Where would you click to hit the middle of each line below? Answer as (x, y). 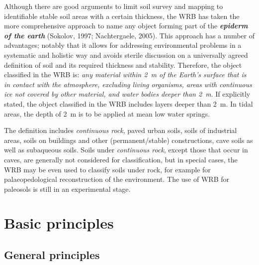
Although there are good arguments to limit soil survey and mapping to (114, 6)
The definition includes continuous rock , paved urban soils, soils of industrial (121, 130)
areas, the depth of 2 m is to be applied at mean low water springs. (107, 113)
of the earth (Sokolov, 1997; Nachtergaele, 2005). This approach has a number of (129, 35)
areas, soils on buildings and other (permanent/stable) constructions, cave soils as (129, 140)
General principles (52, 255)
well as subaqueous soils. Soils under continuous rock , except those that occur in (126, 150)
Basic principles (59, 223)
